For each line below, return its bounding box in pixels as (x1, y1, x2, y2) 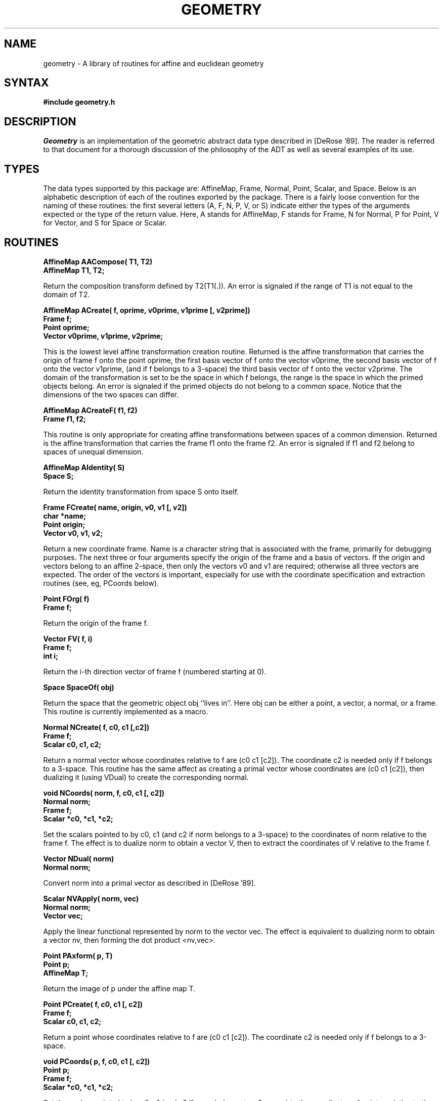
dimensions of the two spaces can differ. (43, 390, 179, 399)
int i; (43, 651, 58, 660)
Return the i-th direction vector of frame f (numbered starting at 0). (43, 667, 267, 676)
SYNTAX (4, 76, 49, 89)
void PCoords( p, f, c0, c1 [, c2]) (43, 1057, 150, 1066)
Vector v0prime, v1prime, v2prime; (43, 331, 163, 340)
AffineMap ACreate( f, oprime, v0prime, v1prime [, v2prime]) (43, 305, 250, 314)
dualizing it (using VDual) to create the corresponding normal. (43, 772, 249, 782)
